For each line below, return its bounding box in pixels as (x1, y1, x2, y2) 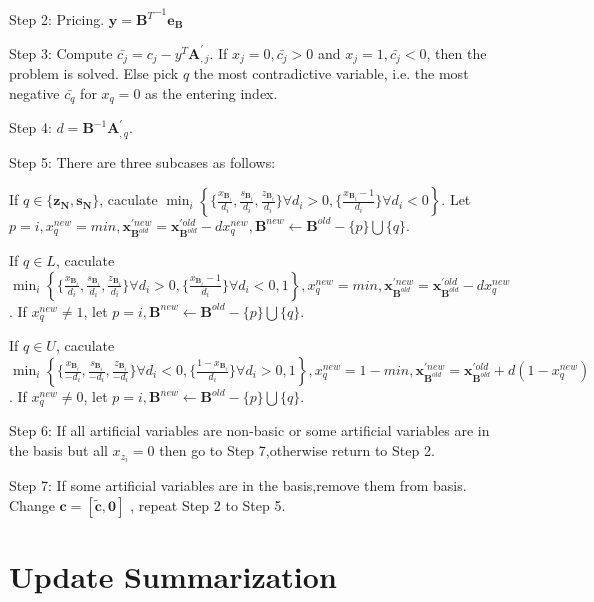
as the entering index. (145, 82, 278, 103)
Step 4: (9, 117, 52, 138)
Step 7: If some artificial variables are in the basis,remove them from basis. (9, 475, 467, 496)
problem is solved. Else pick (9, 63, 179, 84)
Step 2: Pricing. (9, 9, 105, 29)
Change (9, 494, 55, 515)
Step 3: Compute (9, 42, 113, 63)
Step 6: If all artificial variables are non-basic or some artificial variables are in (9, 420, 490, 441)
